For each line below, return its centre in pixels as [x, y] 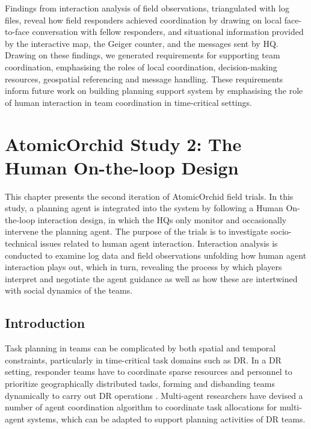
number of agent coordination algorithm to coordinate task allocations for [141, 407]
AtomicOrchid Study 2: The [123, 144]
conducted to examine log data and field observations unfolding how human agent [156, 255]
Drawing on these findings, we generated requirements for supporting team [143, 55]
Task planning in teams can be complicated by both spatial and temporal [140, 348]
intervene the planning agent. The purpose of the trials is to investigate [137, 231]
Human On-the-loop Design [122, 167]
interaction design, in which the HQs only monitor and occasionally [162, 219]
